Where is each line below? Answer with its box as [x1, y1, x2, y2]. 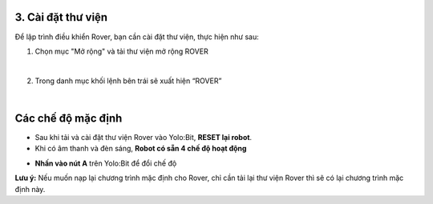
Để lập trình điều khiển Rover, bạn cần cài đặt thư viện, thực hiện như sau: [14, 32, 260, 42]
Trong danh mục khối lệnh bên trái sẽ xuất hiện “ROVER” [34, 76, 222, 86]
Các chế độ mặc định [14, 111, 123, 125]
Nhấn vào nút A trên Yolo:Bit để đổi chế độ [34, 158, 177, 168]
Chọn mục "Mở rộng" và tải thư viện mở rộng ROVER [34, 46, 208, 56]
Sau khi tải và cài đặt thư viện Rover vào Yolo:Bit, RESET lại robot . [34, 132, 253, 142]
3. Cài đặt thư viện [14, 10, 108, 24]
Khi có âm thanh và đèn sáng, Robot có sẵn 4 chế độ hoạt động [34, 144, 247, 154]
